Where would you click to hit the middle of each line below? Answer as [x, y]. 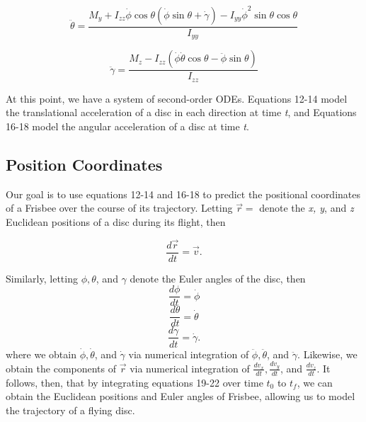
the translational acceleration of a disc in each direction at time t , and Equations [181, 112]
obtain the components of [61, 368]
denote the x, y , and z [307, 208]
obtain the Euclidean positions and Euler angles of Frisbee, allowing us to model [181, 396]
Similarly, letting [42, 278]
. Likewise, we [327, 354]
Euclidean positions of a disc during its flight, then [116, 221]
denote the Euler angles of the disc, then [218, 278]
